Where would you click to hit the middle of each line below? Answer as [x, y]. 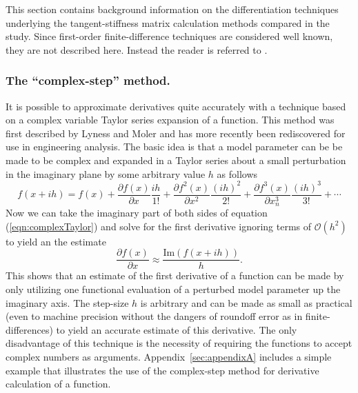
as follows [237, 173]
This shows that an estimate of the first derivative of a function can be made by [175, 275]
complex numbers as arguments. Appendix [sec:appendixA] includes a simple [169, 356]
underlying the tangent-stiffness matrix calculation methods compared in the [168, 22]
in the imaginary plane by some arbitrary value [106, 173]
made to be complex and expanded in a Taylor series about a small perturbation [176, 160]
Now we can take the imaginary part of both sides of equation [137, 213]
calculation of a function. [58, 384]
